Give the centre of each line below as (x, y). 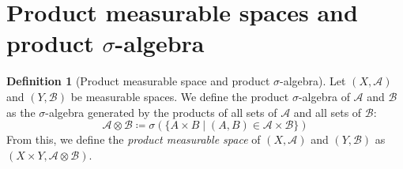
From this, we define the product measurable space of (134, 139)
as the (21, 112)
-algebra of (324, 96)
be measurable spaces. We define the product (180, 96)
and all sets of (328, 112)
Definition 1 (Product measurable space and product (138, 81)
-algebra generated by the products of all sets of (161, 112)
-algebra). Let (313, 81)
